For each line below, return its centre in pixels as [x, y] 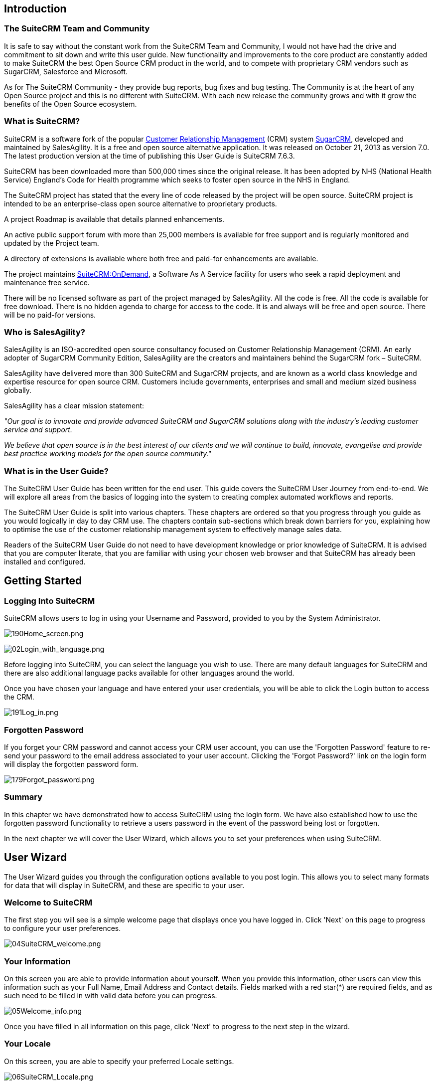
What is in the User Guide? [56, 471]
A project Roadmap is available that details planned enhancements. [114, 219]
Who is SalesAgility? [45, 332]
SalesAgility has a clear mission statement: [74, 406]
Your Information [37, 961]
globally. [18, 390]
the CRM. [19, 697]
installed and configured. [45, 562]
